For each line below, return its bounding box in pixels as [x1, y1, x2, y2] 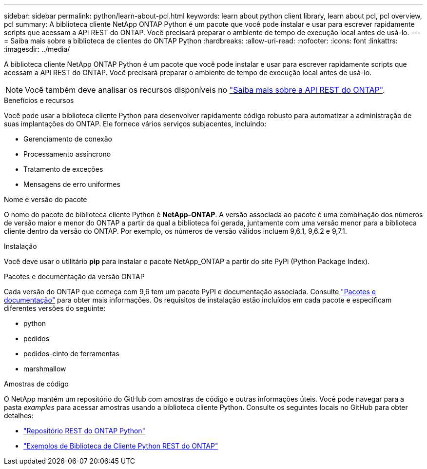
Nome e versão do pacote [4, 195, 87, 204]
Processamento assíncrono [23, 150, 111, 158]
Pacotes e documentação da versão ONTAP [4, 272, 145, 281]
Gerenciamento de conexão [23, 135, 112, 143]
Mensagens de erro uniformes [23, 180, 120, 188]
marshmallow [23, 365, 66, 373]
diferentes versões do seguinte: [4, 304, 106, 312]
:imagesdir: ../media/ [4, 45, 70, 53]
